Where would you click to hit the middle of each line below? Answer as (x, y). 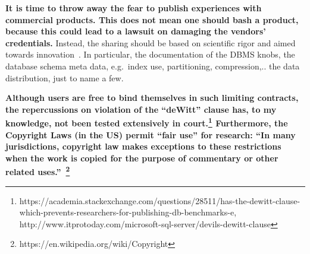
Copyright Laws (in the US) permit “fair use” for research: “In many (151, 134)
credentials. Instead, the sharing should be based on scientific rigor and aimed (151, 42)
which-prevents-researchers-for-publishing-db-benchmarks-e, (128, 212)
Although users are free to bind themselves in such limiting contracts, (152, 98)
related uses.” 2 (38, 171)
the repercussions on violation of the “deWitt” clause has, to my (141, 109)
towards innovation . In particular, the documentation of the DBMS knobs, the (150, 54)
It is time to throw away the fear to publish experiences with (134, 8)
